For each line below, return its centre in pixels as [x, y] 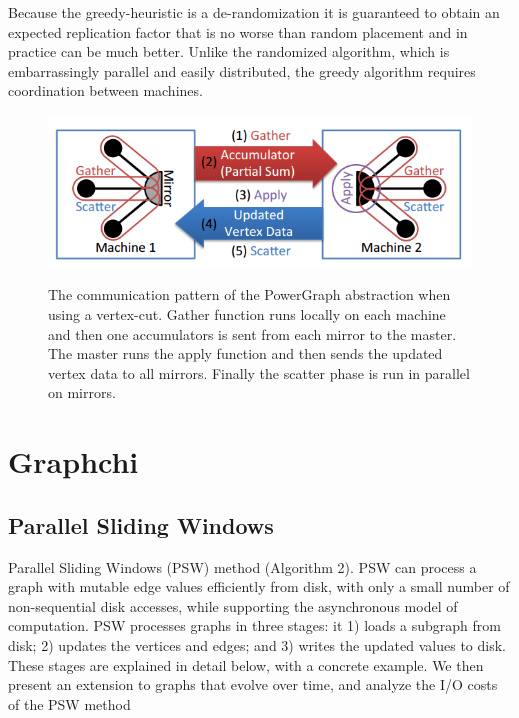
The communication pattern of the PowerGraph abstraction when [249, 294]
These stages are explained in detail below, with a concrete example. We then [246, 664]
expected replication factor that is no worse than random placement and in [238, 31]
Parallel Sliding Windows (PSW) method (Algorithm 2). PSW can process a [242, 566]
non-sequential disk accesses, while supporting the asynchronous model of [233, 605]
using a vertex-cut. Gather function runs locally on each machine [247, 314]
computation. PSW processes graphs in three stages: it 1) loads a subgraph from [254, 625]
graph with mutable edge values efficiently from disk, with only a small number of [259, 586]
